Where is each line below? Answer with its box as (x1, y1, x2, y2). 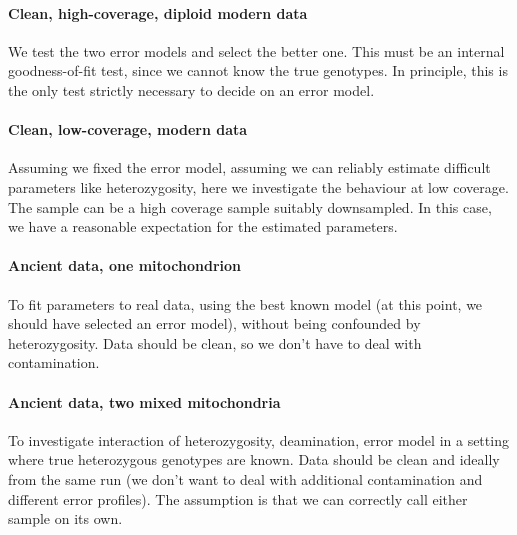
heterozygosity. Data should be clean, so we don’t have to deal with (8, 332, 422, 353)
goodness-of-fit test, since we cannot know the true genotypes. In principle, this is (8, 60, 508, 81)
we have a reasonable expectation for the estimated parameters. (8, 216, 398, 237)
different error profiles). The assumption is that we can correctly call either (8, 488, 468, 509)
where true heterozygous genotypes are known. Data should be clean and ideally (8, 449, 500, 470)
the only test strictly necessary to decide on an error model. (8, 79, 375, 100)
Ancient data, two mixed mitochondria (8, 391, 281, 412)
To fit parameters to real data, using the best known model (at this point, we (8, 293, 483, 314)
